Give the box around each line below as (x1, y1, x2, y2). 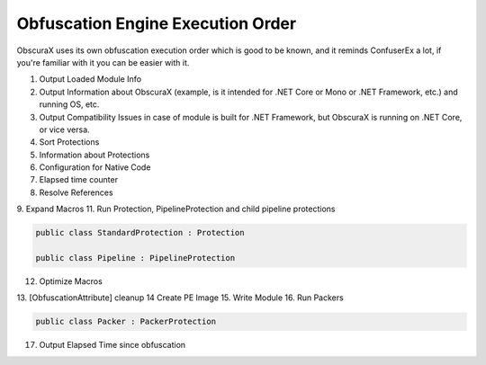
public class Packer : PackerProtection (35, 316, 216, 327)
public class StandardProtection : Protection (35, 227, 245, 238)
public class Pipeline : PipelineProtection (35, 253, 236, 263)
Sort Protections (39, 137, 100, 147)
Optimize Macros (39, 275, 103, 287)
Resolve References (39, 187, 113, 198)
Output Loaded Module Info (39, 74, 142, 85)
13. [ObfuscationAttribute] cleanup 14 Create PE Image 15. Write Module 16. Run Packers (16, 292, 344, 303)
